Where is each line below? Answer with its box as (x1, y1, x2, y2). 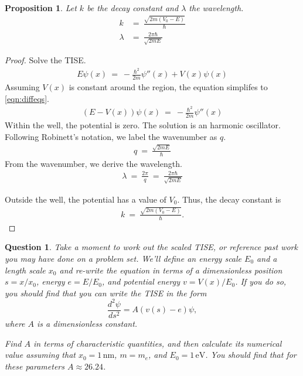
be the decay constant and (87, 2, 179, 13)
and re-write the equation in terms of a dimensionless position (59, 264, 282, 276)
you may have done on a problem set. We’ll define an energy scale (5, 252, 242, 264)
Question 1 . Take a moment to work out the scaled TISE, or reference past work (5, 241, 298, 253)
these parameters (5, 360, 64, 372)
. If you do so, (235, 275, 287, 288)
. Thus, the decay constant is (177, 193, 281, 205)
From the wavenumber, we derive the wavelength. (5, 157, 182, 169)
